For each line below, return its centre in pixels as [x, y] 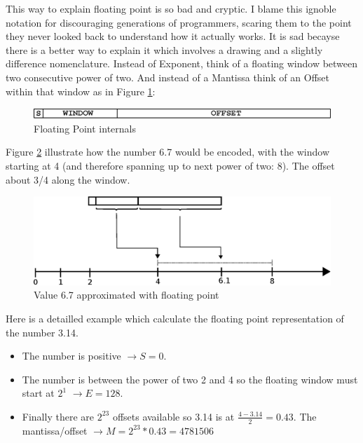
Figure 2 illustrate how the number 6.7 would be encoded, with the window [168, 152]
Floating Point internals [85, 128]
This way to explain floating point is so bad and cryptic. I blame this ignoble [171, 8]
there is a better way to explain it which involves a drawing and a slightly [164, 49]
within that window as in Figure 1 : [81, 91]
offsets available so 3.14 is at [173, 416]
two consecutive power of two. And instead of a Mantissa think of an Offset [167, 77]
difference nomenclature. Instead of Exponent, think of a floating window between [182, 63]
